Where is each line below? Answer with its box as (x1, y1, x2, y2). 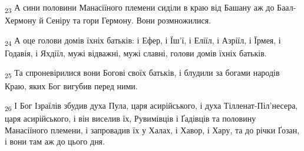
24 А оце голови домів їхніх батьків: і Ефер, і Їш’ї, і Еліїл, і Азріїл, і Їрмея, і (5, 33, 281, 48)
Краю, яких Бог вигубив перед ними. (5, 79, 138, 92)
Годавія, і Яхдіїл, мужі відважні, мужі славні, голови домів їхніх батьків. (5, 46, 267, 59)
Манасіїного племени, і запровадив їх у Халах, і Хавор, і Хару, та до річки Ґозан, (5, 123, 300, 136)
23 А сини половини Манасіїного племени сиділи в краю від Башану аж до (5, 1, 275, 15)
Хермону (5, 14, 37, 26)
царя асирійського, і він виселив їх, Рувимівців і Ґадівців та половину (5, 112, 256, 125)
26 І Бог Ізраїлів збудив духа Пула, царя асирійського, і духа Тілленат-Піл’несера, (5, 99, 298, 113)
